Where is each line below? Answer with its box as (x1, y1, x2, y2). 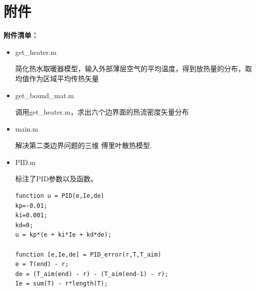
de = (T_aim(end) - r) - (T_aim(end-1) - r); (15, 270, 169, 278)
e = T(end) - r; (15, 261, 69, 268)
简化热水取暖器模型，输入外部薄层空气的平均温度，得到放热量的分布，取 (15, 63, 252, 74)
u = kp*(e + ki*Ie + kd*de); (15, 231, 112, 239)
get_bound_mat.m (15, 90, 74, 100)
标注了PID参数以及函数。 (15, 173, 98, 184)
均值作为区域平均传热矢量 (15, 73, 99, 83)
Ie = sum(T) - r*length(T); (15, 280, 108, 288)
